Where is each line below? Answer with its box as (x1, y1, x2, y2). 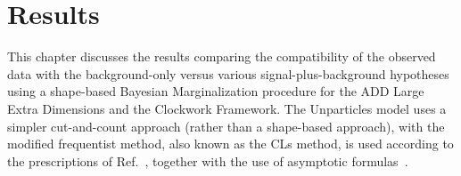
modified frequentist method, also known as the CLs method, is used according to (7, 134, 454, 153)
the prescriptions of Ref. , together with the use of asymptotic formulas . (7, 151, 408, 170)
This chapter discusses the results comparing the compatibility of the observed (7, 47, 436, 66)
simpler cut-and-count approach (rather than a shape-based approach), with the (7, 116, 445, 135)
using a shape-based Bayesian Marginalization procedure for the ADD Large (7, 82, 424, 100)
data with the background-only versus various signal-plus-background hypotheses (7, 64, 449, 83)
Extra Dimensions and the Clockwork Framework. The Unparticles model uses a (7, 99, 447, 117)
